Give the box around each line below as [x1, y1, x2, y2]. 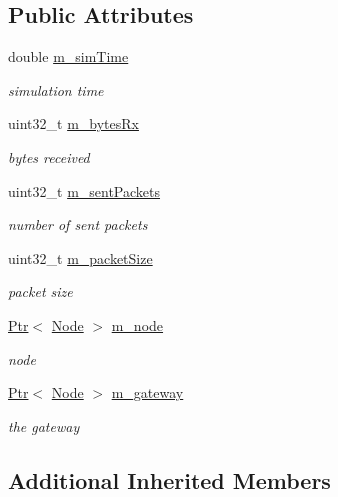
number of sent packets [8, 214, 148, 235]
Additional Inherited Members [8, 464, 331, 495]
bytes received [8, 146, 90, 167]
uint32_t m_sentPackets [8, 180, 161, 201]
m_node [111, 314, 164, 335]
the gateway [8, 415, 80, 436]
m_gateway [111, 382, 184, 403]
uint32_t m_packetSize [8, 247, 153, 268]
